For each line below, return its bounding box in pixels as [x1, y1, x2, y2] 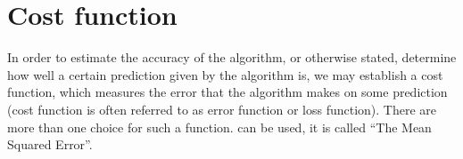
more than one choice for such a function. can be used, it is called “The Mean [7, 117, 432, 136]
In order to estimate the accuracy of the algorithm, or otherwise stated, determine [7, 48, 457, 67]
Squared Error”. [7, 135, 93, 154]
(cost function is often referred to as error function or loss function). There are [7, 99, 437, 118]
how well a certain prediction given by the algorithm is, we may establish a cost [7, 65, 443, 83]
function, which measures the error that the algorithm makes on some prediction [7, 83, 448, 101]
